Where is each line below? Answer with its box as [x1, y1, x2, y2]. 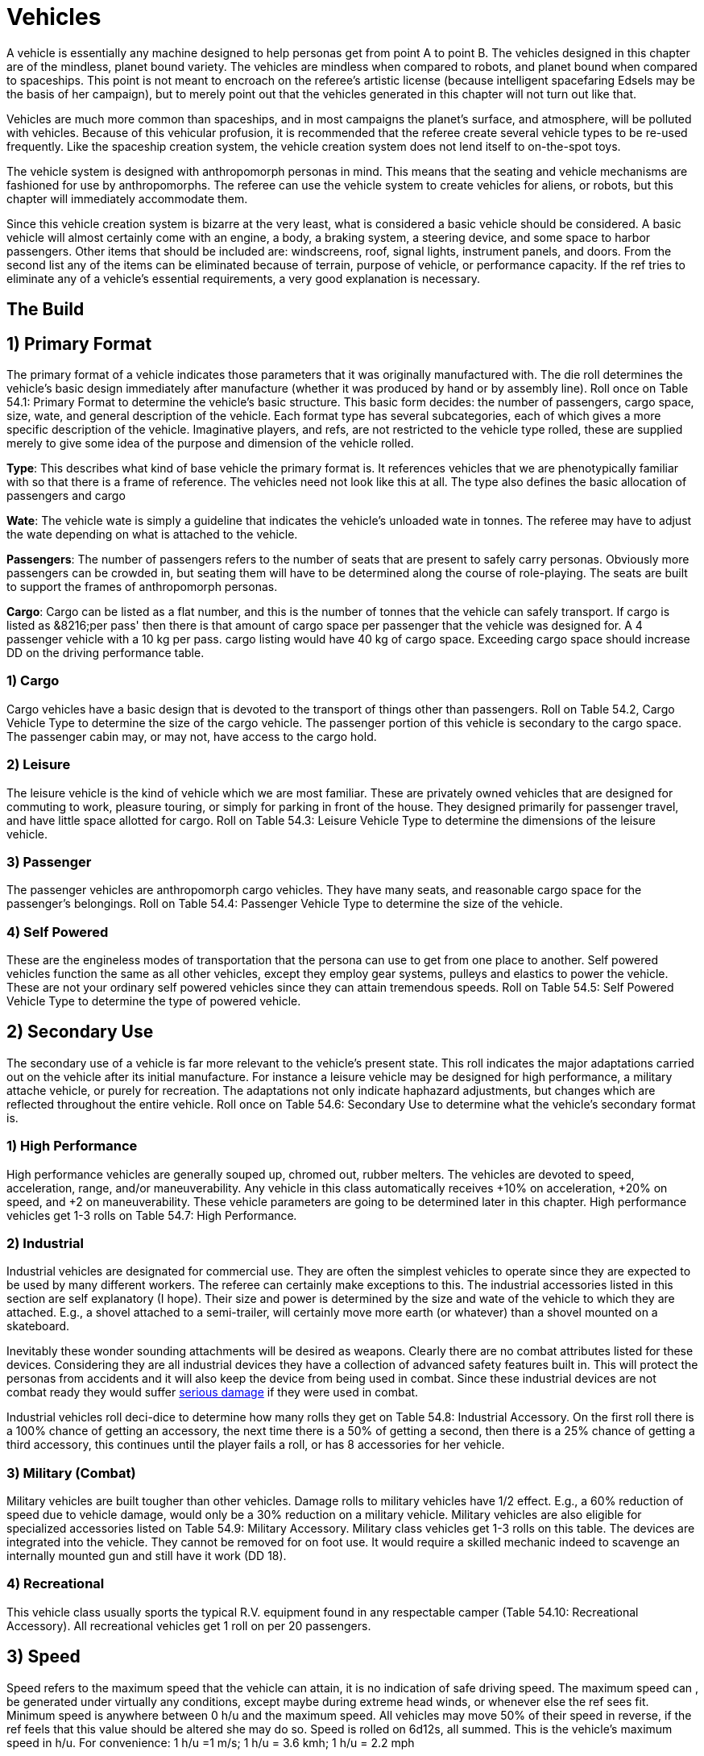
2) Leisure [6, 756, 71, 773]
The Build [6, 299, 85, 320]
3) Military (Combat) [6, 1464, 136, 1481]
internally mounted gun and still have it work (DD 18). [6, 1549, 287, 1563]
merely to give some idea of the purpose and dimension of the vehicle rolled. [6, 436, 414, 451]
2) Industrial [6, 1234, 84, 1251]
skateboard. [6, 1319, 70, 1334]
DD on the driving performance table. [6, 646, 205, 660]
